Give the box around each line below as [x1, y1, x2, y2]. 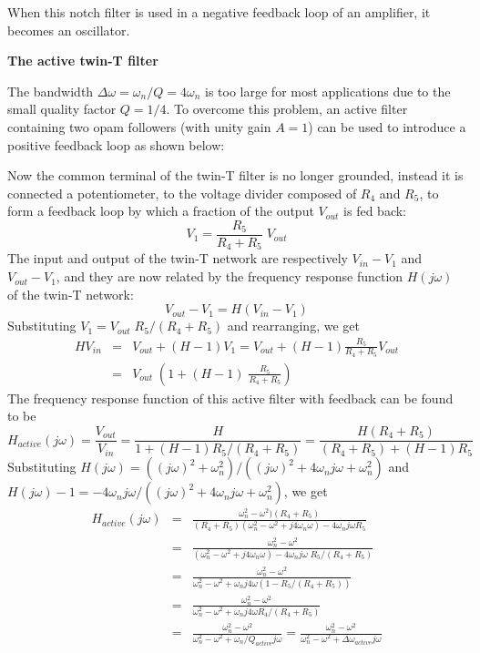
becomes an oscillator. [7, 20, 130, 39]
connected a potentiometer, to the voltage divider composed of [7, 183, 357, 202]
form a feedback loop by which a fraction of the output [7, 201, 314, 220]
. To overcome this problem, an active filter [166, 99, 408, 118]
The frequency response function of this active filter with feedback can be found [7, 388, 454, 407]
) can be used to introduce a [308, 117, 466, 136]
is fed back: [343, 201, 406, 220]
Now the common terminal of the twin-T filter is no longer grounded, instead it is [7, 166, 464, 185]
